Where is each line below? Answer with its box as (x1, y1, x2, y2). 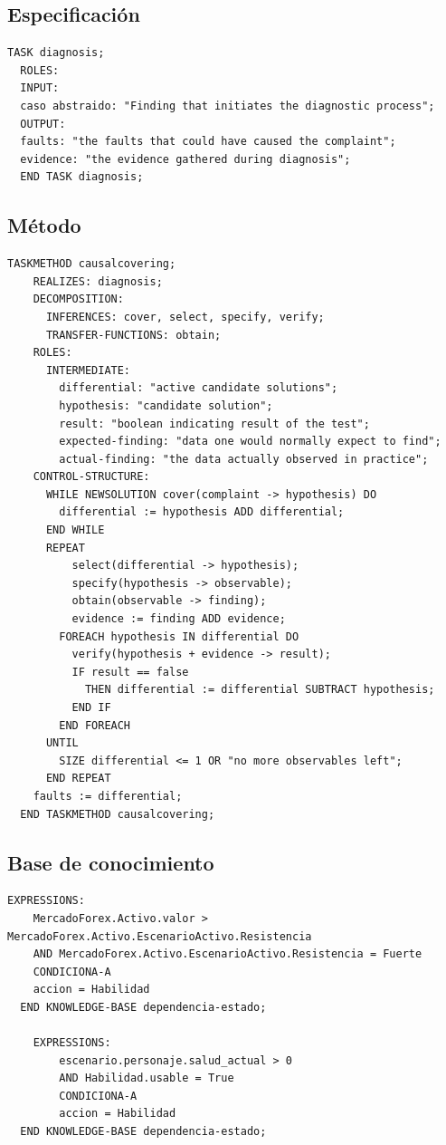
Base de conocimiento (7, 848, 214, 876)
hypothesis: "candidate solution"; (59, 399, 273, 412)
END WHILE (45, 524, 105, 537)
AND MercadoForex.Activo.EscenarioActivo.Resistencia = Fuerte (33, 948, 422, 961)
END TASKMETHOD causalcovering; (20, 807, 215, 821)
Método (7, 211, 81, 239)
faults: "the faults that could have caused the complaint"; (20, 135, 396, 149)
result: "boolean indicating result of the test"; (59, 417, 370, 430)
